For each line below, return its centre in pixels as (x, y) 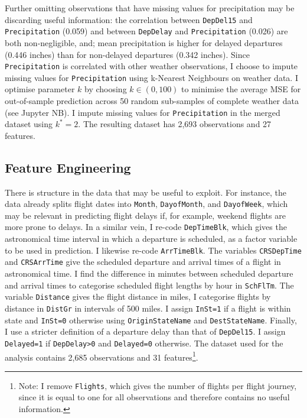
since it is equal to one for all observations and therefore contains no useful (154, 397)
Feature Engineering (68, 167)
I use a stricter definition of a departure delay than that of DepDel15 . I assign (145, 331)
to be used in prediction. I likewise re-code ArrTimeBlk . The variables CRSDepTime (153, 250)
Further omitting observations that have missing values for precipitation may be (150, 8)
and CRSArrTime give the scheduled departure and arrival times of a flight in (143, 262)
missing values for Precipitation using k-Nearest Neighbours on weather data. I (151, 77)
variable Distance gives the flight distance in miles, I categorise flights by (138, 297)
